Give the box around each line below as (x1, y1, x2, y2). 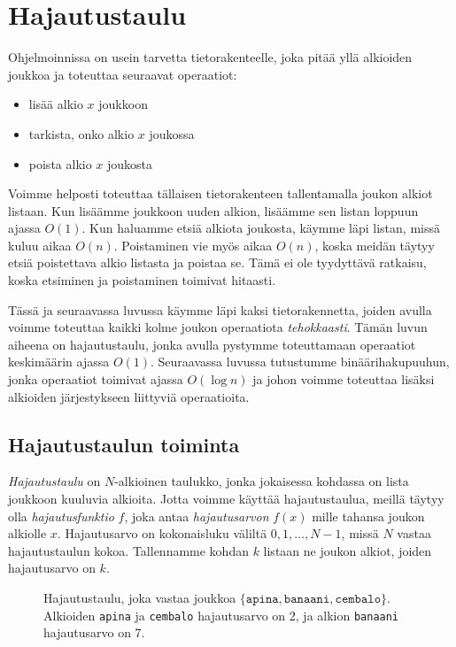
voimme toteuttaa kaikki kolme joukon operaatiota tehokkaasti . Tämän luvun (8, 318, 428, 336)
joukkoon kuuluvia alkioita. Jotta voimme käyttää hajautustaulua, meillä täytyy (8, 489, 444, 508)
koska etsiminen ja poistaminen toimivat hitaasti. (8, 271, 276, 289)
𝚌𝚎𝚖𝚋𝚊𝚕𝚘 (335, 592, 381, 605)
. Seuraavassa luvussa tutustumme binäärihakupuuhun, (151, 352, 450, 371)
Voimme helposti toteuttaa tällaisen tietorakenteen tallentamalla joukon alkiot (8, 184, 433, 203)
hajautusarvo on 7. (43, 623, 145, 642)
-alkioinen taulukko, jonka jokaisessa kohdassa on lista (114, 472, 409, 490)
